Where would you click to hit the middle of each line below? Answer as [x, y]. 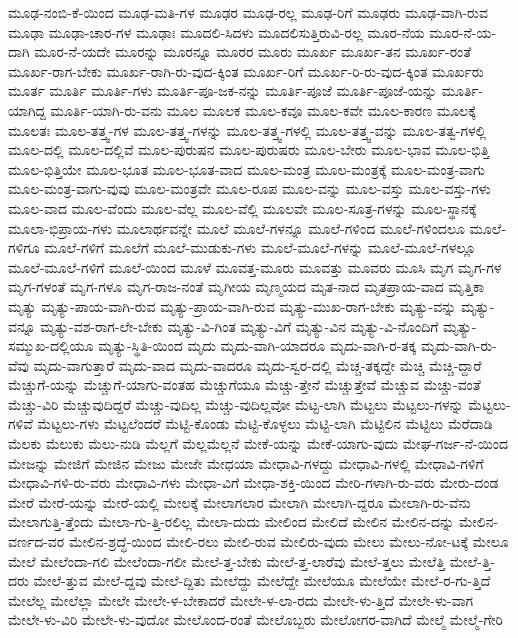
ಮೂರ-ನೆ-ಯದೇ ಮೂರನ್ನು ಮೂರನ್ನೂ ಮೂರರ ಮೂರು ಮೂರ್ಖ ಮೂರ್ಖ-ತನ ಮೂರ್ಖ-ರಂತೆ [253, 51]
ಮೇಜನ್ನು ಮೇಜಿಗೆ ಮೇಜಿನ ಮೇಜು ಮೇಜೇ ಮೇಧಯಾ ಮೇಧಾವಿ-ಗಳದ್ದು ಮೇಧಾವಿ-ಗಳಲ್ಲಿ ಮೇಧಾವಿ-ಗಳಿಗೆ [246, 462]
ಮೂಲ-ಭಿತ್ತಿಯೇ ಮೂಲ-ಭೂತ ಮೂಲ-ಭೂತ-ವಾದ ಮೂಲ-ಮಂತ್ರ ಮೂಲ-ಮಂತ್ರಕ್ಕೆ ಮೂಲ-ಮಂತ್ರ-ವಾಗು [247, 168]
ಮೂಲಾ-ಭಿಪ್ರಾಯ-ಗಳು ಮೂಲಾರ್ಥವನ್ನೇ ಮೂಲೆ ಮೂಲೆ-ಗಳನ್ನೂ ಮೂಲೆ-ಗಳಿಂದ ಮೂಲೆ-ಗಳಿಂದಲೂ [236, 227]
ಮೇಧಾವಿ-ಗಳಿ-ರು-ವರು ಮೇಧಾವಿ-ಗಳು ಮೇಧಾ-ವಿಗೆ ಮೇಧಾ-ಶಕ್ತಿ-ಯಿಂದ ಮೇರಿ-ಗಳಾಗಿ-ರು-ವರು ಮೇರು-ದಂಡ [253, 482]
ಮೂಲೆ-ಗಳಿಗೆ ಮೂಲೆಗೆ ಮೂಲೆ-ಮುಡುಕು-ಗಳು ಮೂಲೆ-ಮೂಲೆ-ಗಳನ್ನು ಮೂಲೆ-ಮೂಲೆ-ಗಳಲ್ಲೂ [260, 247]
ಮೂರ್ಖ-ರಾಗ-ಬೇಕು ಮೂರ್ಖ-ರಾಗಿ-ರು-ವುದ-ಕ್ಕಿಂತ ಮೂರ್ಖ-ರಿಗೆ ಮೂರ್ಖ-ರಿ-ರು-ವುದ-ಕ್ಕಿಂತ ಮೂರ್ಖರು [246, 70]
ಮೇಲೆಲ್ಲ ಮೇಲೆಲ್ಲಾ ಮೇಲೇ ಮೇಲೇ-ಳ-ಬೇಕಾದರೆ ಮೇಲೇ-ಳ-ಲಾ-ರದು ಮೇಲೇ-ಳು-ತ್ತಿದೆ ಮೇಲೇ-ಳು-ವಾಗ [241, 599]
